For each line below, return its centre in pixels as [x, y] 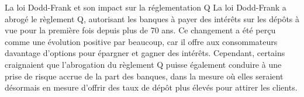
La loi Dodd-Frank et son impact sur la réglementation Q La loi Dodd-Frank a [146, 7]
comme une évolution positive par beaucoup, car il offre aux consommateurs [141, 41]
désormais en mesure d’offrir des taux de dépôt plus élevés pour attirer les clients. [151, 87]
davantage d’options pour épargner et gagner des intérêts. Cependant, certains [145, 53]
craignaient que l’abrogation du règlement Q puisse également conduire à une [143, 64]
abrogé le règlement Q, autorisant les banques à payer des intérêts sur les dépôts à [152, 18]
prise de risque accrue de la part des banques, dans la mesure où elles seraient [144, 76]
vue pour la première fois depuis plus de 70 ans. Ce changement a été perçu [140, 30]
